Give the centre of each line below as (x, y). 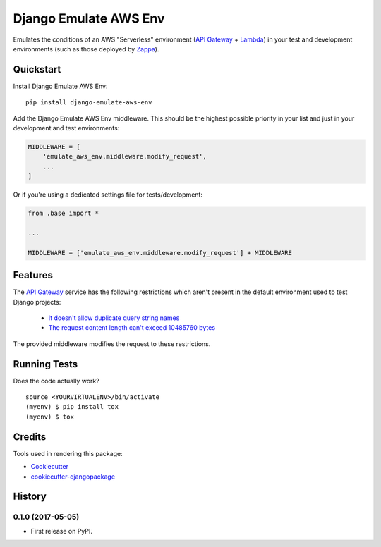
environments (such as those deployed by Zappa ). (86, 49)
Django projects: (37, 302)
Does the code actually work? (56, 381)
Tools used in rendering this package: (68, 453)
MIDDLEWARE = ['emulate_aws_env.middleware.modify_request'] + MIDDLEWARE (160, 253)
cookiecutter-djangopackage (73, 477)
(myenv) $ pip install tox (72, 407)
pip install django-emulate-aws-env (89, 103)
